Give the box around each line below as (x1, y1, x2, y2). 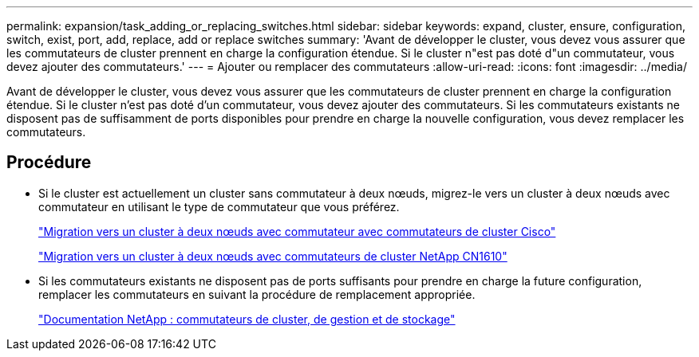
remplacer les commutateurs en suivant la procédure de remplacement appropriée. (38, 287, 476, 301)
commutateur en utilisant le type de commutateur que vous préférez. (38, 199, 400, 214)
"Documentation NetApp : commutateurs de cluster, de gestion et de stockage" (38, 312, 456, 326)
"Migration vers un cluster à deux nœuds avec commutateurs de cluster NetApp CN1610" (38, 249, 507, 263)
